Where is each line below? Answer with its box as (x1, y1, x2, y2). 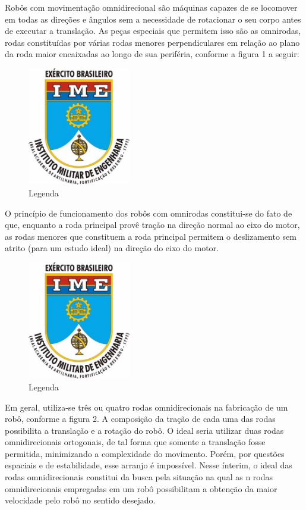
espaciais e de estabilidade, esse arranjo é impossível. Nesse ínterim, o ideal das (5, 459, 292, 471)
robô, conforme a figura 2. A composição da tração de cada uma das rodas (5, 412, 276, 425)
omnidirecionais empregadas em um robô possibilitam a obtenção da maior (5, 482, 277, 495)
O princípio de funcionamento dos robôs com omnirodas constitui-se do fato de (5, 206, 292, 219)
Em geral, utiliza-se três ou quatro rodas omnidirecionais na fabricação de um (5, 401, 288, 413)
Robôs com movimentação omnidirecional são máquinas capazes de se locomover (5, 1, 298, 13)
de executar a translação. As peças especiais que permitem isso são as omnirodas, (5, 24, 301, 37)
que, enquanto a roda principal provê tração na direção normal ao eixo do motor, (5, 218, 300, 231)
